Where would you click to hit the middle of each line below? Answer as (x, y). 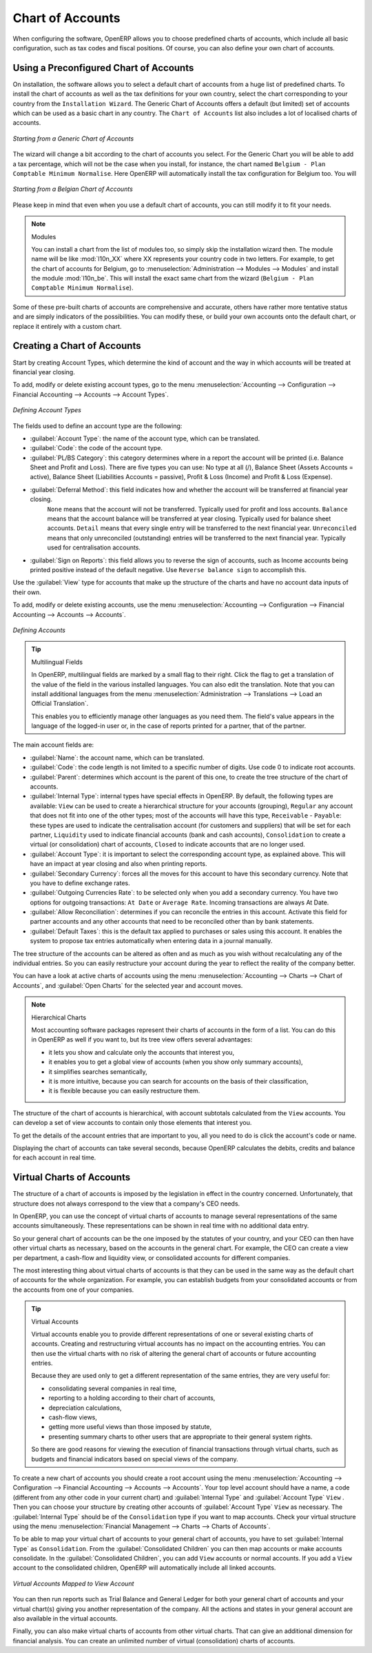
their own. (27, 592)
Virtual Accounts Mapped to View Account (73, 1583)
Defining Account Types (47, 410)
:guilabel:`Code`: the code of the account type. (96, 448)
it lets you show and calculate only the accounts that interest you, (142, 1052)
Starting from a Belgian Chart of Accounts (73, 189)
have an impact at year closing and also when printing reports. (118, 864)
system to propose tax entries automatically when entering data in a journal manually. (151, 941)
